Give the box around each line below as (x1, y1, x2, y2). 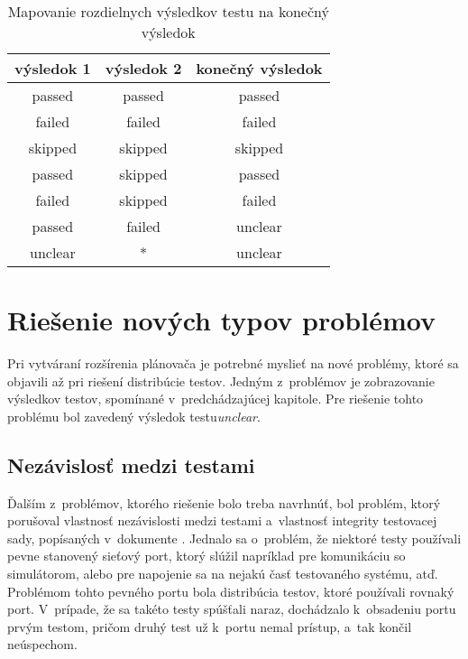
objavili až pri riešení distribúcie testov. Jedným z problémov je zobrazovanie (7, 371, 435, 390)
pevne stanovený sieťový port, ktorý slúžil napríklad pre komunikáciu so (7, 546, 406, 565)
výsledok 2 (105, 58, 182, 79)
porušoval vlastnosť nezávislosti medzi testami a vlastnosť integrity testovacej (7, 511, 437, 530)
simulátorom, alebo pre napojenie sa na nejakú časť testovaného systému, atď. (7, 564, 438, 583)
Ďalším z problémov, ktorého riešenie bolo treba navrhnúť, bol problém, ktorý (7, 493, 441, 512)
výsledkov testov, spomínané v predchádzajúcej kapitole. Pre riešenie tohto (7, 389, 424, 408)
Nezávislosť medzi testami (7, 450, 255, 478)
